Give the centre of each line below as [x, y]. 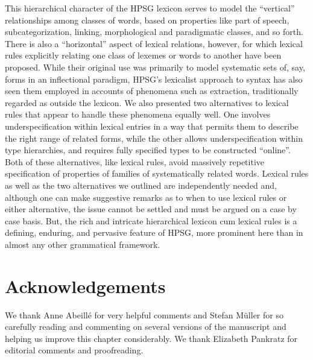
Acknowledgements [85, 286]
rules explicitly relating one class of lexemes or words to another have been [143, 55]
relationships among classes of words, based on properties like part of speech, [147, 20]
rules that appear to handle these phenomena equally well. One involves [138, 114]
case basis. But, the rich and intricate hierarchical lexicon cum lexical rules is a [151, 220]
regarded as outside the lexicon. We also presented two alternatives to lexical [147, 102]
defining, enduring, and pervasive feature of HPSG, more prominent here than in [154, 232]
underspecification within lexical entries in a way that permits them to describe [152, 126]
